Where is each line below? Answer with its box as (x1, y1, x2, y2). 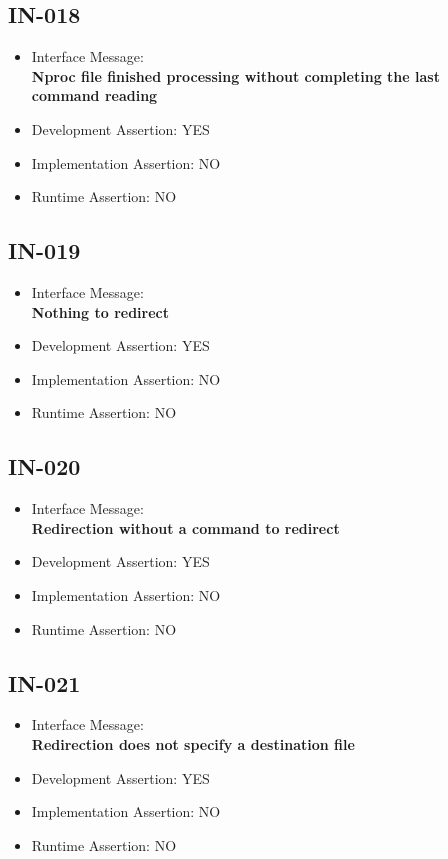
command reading (31, 85, 158, 106)
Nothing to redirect (31, 301, 169, 322)
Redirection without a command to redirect (31, 517, 340, 538)
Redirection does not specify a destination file (31, 733, 355, 754)
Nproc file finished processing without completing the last (31, 65, 440, 86)
